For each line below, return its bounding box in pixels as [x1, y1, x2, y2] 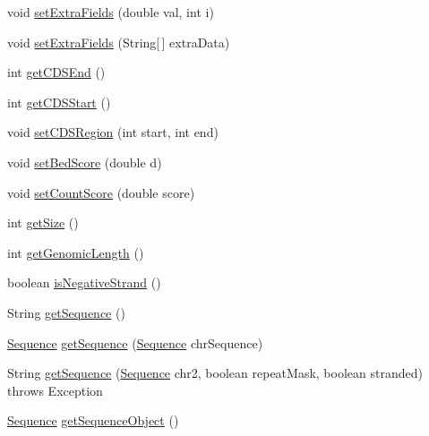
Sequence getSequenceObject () [7, 411, 179, 430]
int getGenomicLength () [7, 243, 144, 261]
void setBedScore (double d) [7, 152, 162, 171]
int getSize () [7, 213, 79, 232]
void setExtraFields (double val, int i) [7, 3, 214, 21]
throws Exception [7, 380, 103, 399]
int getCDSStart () [7, 92, 111, 111]
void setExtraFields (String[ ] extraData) [7, 32, 230, 51]
